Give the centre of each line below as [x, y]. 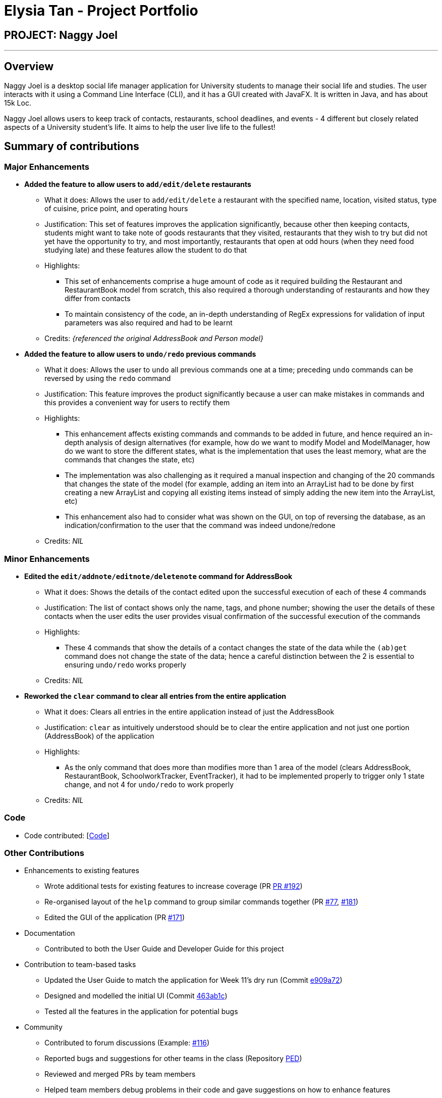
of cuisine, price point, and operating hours [116, 209]
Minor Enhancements [47, 559]
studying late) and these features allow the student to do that [146, 250]
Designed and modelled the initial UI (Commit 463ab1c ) [136, 996]
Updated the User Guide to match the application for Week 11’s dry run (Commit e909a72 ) [194, 980]
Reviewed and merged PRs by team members [120, 1074]
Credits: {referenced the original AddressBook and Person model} [154, 339]
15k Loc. [18, 103]
